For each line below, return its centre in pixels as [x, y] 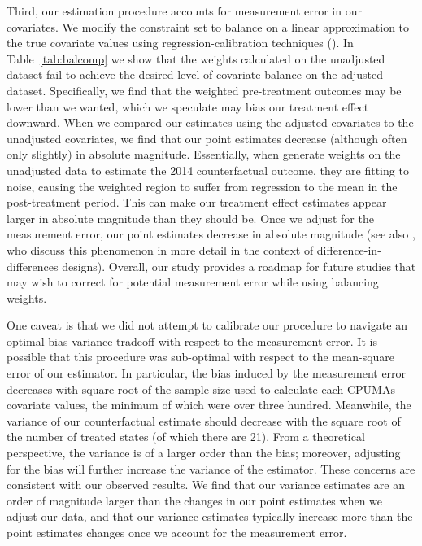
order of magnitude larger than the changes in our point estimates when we [195, 500]
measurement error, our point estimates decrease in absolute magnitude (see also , [211, 234]
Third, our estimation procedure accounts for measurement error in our [184, 11]
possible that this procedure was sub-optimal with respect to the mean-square [201, 357]
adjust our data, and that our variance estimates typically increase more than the [210, 516]
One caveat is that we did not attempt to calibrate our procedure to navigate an [207, 325]
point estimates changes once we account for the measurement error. [177, 532]
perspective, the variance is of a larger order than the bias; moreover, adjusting [204, 453]
